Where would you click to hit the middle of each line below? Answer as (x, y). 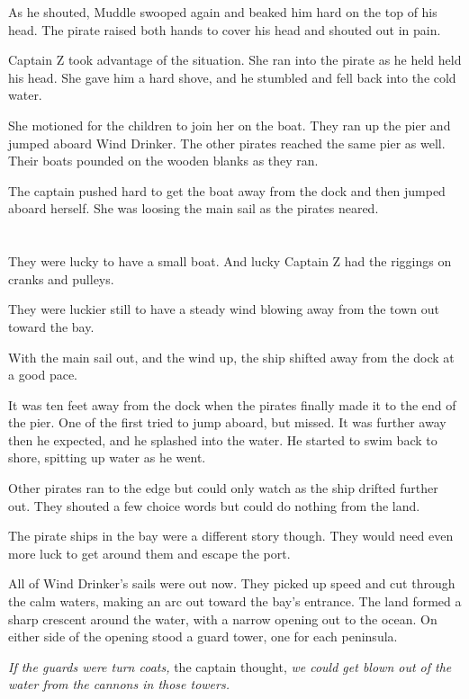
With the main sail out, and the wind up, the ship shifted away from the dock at (231, 357)
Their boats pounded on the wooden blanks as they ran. (163, 161)
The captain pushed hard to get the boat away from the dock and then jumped (227, 190)
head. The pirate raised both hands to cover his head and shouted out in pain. (225, 29)
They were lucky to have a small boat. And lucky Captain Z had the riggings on (230, 261)
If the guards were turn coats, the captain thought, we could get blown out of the (230, 666)
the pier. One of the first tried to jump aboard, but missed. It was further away (227, 422)
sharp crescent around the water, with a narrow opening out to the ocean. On (223, 618)
